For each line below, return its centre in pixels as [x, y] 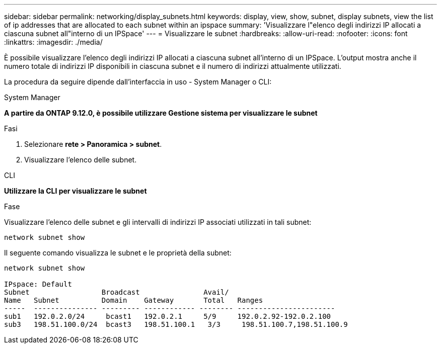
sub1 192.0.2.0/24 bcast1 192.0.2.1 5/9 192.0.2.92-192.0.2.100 [168, 316]
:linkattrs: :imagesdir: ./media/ [53, 42]
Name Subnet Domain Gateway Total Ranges [134, 300]
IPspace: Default [38, 284]
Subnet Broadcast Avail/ [117, 292]
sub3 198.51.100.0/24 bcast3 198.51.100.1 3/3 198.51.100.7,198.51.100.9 [176, 324]
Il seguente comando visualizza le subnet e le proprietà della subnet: [118, 253]
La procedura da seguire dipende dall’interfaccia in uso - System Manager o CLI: [138, 82]
